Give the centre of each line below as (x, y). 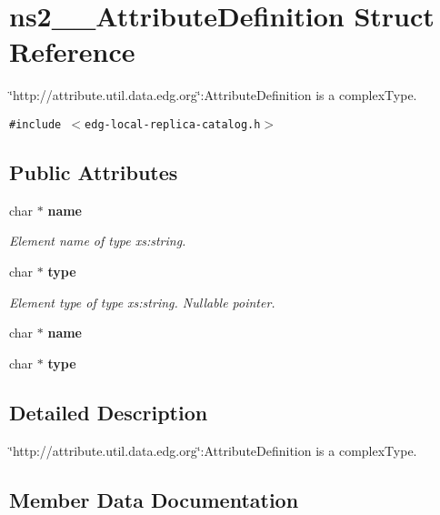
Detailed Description (109, 412)
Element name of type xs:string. (98, 241)
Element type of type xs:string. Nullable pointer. (142, 302)
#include (35, 124)
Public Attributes (94, 172)
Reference (72, 51)
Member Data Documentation (154, 499)
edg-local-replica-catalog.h (173, 124)
